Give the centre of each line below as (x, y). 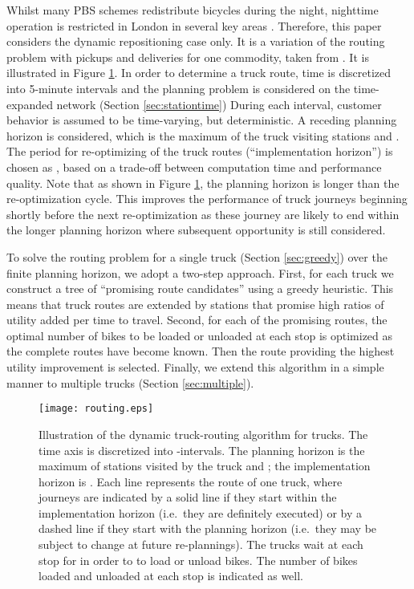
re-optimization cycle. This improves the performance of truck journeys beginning (207, 199)
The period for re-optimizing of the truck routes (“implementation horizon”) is (200, 151)
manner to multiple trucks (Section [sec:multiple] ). (130, 382)
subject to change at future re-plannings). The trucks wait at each (201, 544)
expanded (30, 104)
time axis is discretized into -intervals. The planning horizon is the (202, 450)
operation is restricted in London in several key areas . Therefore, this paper (194, 25)
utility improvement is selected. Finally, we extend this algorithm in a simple (195, 367)
